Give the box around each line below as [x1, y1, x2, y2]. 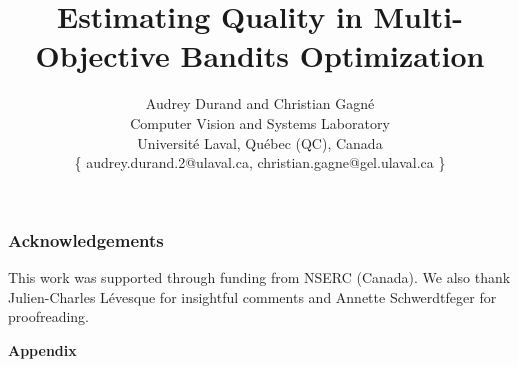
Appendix [8, 339, 77, 360]
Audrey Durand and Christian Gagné [145, 93, 375, 114]
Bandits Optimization [180, 35, 485, 76]
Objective [35, 35, 170, 76]
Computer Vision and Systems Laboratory [130, 112, 390, 133]
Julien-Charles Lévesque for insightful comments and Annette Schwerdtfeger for [8, 286, 497, 307]
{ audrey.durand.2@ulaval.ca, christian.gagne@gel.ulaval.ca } [74, 152, 446, 173]
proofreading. [8, 306, 90, 327]
